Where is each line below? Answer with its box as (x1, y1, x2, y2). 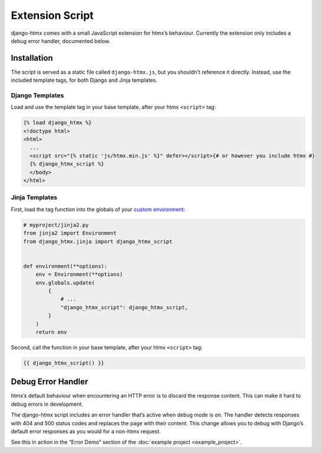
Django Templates (11, 91, 64, 100)
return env (35, 329, 67, 335)
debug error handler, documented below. (11, 37, 111, 44)
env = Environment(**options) (35, 271, 123, 278)
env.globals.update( (35, 279, 95, 286)
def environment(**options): (23, 263, 108, 269)
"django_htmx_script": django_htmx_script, (60, 304, 188, 310)
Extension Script (11, 9, 94, 22)
